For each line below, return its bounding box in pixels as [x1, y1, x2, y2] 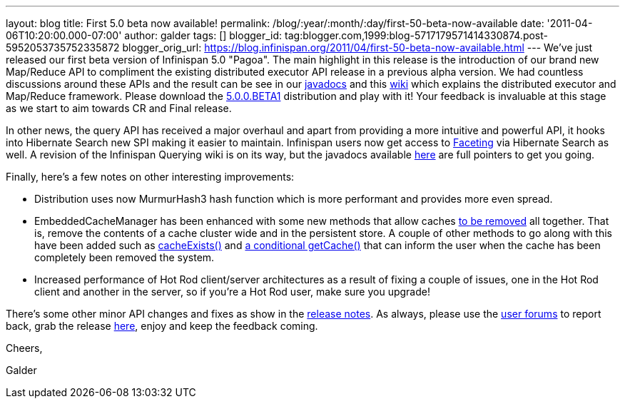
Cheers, [6, 342, 43, 354]
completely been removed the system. [34, 251, 215, 263]
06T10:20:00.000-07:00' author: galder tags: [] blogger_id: [6, 29, 283, 41]
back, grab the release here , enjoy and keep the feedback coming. [6, 320, 318, 332]
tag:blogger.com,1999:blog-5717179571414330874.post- [285, 29, 548, 41]
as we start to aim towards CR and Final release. [6, 102, 232, 114]
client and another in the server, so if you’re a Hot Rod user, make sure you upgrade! [34, 286, 430, 298]
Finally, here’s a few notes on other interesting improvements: [6, 171, 295, 183]
